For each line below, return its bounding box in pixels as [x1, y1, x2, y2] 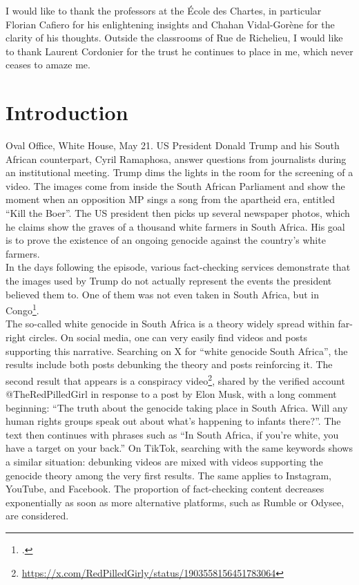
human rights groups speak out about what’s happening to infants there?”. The [6, 414, 341, 428]
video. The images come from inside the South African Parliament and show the [6, 178, 345, 193]
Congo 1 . [6, 301, 39, 317]
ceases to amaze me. [6, 57, 90, 72]
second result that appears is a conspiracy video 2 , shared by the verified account [6, 371, 345, 387]
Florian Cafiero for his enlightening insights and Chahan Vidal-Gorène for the [6, 17, 335, 31]
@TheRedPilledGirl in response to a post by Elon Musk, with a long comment [6, 387, 337, 401]
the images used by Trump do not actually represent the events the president [6, 274, 332, 288]
